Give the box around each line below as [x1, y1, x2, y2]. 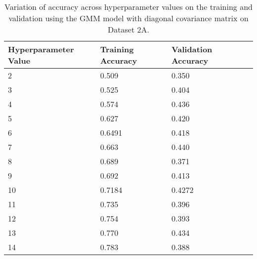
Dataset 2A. [108, 24, 149, 35]
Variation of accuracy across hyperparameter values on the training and [4, 1, 253, 12]
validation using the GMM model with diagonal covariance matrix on [8, 12, 249, 24]
